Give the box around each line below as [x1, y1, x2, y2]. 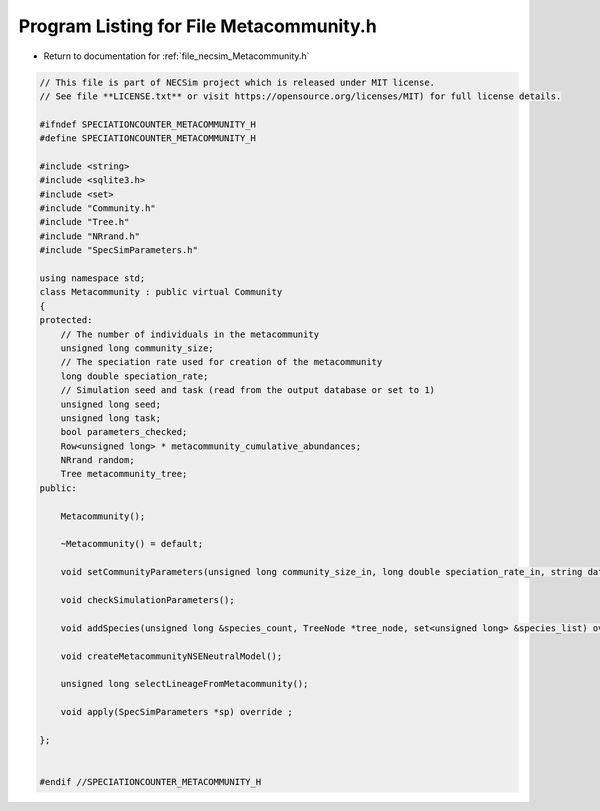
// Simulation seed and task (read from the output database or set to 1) [60, 385, 435, 396]
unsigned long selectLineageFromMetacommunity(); [60, 678, 309, 690]
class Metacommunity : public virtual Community [39, 286, 283, 298]
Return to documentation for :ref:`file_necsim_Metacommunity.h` [43, 50, 310, 62]
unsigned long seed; [60, 398, 162, 410]
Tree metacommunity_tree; [60, 468, 188, 480]
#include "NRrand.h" [39, 230, 140, 242]
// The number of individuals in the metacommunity [60, 328, 320, 340]
